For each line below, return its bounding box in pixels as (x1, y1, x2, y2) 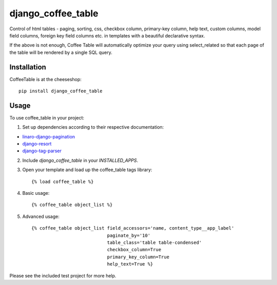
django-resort (22, 141, 52, 147)
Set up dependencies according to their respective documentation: (22, 124, 164, 130)
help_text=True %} (107, 261, 153, 267)
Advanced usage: (22, 213, 60, 219)
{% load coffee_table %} (31, 178, 94, 185)
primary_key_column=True (107, 254, 169, 260)
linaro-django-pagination (22, 133, 75, 139)
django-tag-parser (22, 148, 62, 154)
